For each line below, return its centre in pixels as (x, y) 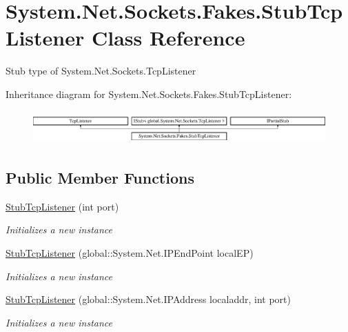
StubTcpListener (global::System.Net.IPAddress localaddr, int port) (148, 299)
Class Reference (168, 38)
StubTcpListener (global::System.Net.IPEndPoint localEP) (130, 252)
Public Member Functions (100, 177)
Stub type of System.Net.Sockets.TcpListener (101, 71)
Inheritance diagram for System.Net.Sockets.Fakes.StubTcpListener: (149, 94)
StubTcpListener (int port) (62, 206)
